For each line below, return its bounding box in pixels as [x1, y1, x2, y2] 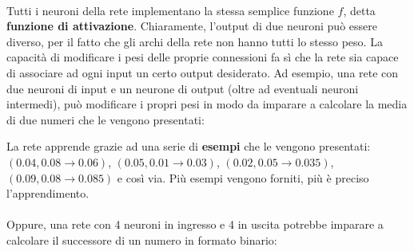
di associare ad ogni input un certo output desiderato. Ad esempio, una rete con [6, 64, 399, 80]
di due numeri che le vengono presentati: [6, 111, 205, 127]
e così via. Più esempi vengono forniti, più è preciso [117, 169, 369, 186]
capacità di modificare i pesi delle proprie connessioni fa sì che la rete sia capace [6, 49, 399, 65]
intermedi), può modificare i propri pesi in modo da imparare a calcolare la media [6, 96, 408, 112]
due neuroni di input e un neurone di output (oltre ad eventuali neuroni [6, 80, 359, 96]
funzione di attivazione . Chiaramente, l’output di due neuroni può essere [6, 18, 377, 34]
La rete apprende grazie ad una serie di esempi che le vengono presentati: [6, 138, 371, 155]
